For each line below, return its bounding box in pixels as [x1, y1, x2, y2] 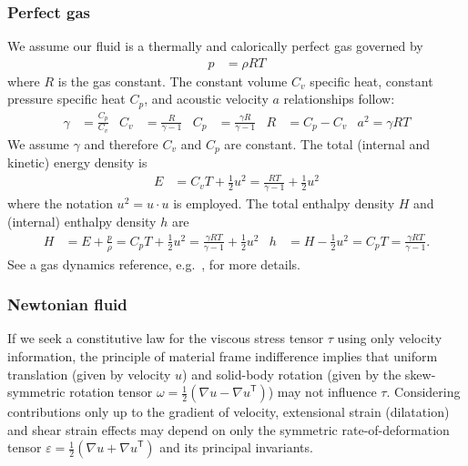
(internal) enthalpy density [7, 211, 157, 230]
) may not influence [268, 382, 377, 401]
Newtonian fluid [7, 293, 127, 316]
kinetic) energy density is [7, 153, 148, 172]
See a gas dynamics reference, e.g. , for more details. [7, 254, 300, 273]
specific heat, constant [310, 71, 433, 90]
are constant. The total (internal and [224, 134, 431, 153]
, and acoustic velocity [144, 89, 269, 108]
